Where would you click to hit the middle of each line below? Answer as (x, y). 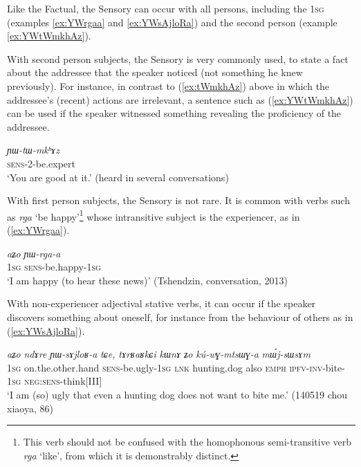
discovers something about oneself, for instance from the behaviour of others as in (180, 317)
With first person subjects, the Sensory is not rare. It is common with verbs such (178, 200)
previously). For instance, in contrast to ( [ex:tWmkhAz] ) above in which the (168, 85)
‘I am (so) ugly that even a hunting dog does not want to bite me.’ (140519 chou (177, 394)
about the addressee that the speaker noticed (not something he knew (155, 72)
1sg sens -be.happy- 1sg (54, 267)
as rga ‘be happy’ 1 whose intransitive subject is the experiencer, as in (154, 215)
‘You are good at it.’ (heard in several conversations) (118, 177)
